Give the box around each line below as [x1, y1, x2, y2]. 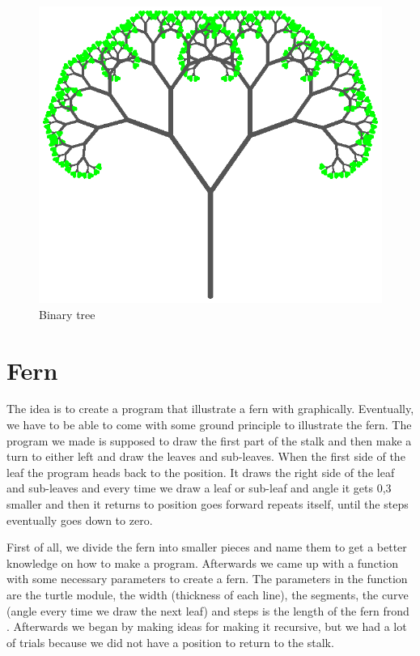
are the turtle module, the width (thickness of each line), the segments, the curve [6, 586, 409, 603]
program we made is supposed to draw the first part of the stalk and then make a [6, 432, 412, 449]
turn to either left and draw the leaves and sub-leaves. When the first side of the [6, 448, 405, 465]
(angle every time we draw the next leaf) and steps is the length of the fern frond [6, 602, 409, 619]
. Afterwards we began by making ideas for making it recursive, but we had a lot [6, 618, 407, 635]
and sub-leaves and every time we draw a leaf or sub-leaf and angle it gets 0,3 [6, 479, 392, 496]
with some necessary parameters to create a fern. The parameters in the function [6, 570, 408, 587]
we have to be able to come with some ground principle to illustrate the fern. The [6, 416, 412, 433]
